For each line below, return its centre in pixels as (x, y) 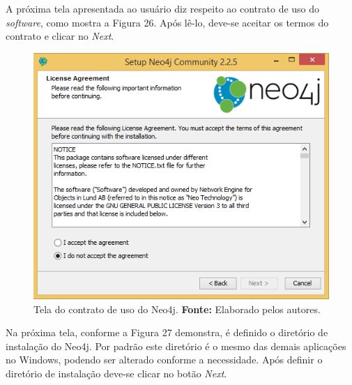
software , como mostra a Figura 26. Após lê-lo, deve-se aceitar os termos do (167, 22)
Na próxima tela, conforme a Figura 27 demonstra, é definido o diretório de (167, 332)
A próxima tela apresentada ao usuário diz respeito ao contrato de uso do (163, 8)
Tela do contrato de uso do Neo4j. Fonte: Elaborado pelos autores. (177, 309)
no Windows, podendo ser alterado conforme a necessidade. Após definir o (164, 360)
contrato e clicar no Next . (60, 36)
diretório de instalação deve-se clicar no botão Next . (116, 373)
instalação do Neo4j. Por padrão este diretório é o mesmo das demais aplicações (176, 346)
